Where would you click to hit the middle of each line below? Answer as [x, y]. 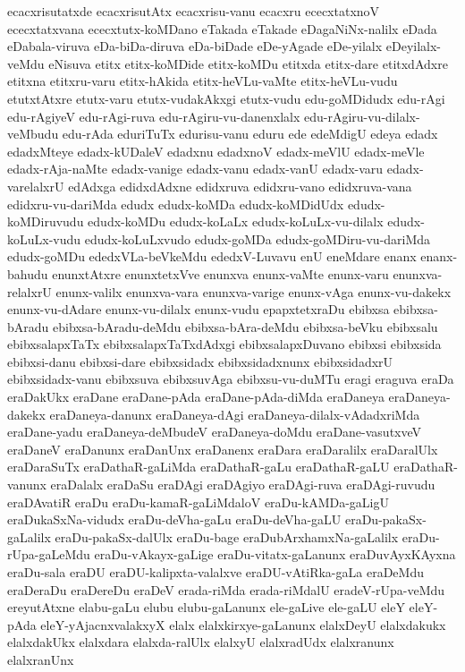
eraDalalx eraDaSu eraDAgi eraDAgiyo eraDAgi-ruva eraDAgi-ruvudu [243, 485]
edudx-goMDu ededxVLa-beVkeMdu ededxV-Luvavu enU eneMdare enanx [212, 256]
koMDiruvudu [46, 221]
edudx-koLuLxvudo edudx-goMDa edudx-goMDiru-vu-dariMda [258, 238]
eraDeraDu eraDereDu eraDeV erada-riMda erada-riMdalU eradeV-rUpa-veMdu [226, 589]
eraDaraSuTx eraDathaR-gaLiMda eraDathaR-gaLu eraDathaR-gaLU [199, 467]
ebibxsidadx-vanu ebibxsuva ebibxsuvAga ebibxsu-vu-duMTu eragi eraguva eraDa [231, 379]
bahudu [28, 273]
